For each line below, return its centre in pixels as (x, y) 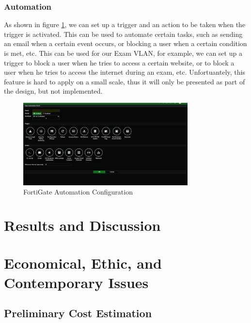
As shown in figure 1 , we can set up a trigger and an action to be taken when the (125, 24)
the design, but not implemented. (53, 91)
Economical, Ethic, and (83, 263)
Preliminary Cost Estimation (78, 313)
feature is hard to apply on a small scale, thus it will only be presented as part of (125, 81)
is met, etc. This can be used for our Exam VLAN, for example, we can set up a (123, 53)
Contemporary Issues (76, 282)
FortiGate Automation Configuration (78, 192)
